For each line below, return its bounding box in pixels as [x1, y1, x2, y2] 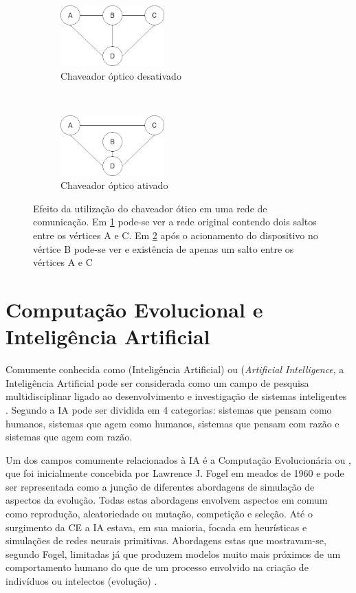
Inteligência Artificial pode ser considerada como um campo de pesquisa [5, 375, 309, 390]
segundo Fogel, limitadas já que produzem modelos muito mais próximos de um [5, 546, 341, 561]
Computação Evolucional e [5, 295, 263, 323]
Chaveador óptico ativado [60, 178, 168, 192]
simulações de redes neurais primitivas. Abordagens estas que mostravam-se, [5, 533, 326, 548]
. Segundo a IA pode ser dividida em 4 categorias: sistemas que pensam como [5, 402, 332, 416]
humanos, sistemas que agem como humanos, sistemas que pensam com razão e [5, 416, 340, 430]
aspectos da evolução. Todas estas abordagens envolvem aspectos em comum [5, 493, 328, 507]
